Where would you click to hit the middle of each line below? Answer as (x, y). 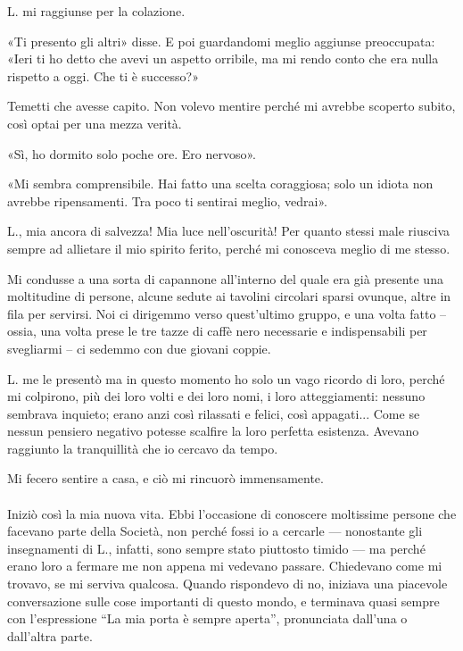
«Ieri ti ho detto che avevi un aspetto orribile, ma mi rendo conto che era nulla (223, 58)
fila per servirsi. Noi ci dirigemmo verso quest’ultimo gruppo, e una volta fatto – (227, 313)
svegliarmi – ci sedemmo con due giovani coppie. (139, 348)
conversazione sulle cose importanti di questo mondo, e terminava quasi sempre (223, 601)
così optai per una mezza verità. (95, 123)
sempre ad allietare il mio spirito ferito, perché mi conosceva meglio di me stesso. (229, 248)
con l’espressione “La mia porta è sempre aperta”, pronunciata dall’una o (207, 618)
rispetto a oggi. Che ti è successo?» (103, 75)
